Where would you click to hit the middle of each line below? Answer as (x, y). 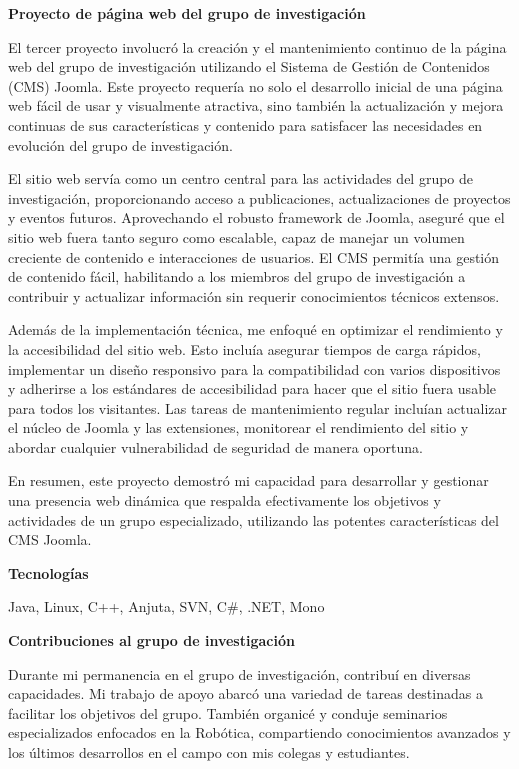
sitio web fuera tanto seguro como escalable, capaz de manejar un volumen (236, 236)
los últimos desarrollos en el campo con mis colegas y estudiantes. (209, 752)
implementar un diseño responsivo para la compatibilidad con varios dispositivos (254, 368)
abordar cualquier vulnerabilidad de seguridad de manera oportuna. (216, 446)
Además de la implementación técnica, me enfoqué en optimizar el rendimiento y (255, 329)
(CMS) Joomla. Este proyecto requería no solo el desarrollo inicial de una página (255, 85)
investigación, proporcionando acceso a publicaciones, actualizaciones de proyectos (259, 197)
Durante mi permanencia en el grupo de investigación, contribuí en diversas (239, 673)
